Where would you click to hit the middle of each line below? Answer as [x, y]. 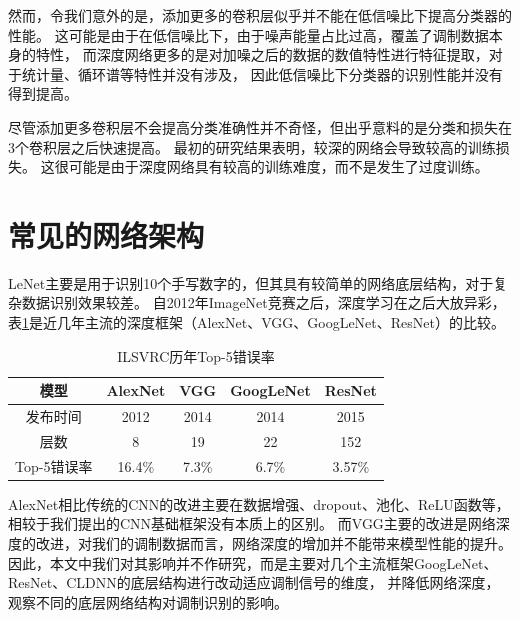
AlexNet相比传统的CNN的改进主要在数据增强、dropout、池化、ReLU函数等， [259, 503]
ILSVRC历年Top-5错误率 [196, 355]
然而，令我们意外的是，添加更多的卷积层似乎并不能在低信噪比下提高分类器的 [260, 15]
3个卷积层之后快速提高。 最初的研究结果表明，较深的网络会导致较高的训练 [252, 146]
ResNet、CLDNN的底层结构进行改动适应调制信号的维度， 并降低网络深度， [254, 582]
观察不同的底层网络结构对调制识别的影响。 [148, 601]
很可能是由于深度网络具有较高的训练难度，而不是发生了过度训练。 [271, 166]
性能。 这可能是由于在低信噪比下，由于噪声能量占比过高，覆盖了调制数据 [248, 34]
